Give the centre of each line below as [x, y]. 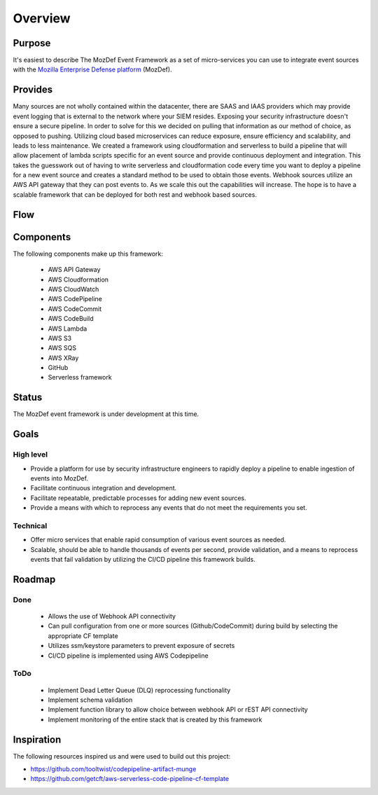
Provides [33, 90]
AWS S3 [60, 338]
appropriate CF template [83, 636]
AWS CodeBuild [71, 319]
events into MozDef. [59, 478]
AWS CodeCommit [75, 309]
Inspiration [37, 739]
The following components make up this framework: [88, 254]
